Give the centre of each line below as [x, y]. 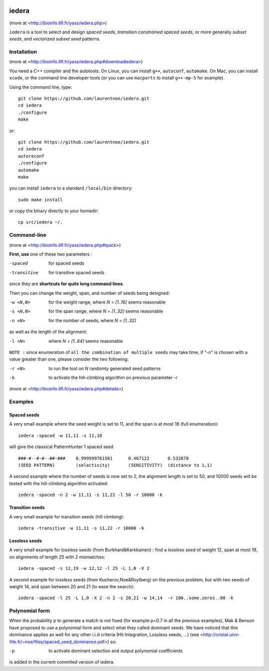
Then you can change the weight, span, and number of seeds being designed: [90, 293]
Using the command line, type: [41, 87]
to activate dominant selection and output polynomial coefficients [116, 651]
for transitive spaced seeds [76, 272]
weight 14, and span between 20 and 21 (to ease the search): [72, 586]
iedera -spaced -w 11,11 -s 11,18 [60, 435]
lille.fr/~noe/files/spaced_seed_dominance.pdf [57, 642]
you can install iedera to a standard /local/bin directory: [71, 188]
